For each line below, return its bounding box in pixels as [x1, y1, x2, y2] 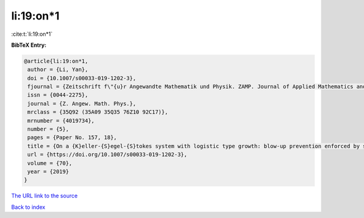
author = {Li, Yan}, [27, 66, 89, 73]
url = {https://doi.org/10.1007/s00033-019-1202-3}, [27, 151, 187, 158]
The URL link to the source [11, 192, 78, 200]
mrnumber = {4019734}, [27, 117, 95, 124]
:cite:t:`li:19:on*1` [11, 30, 53, 38]
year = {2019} [27, 168, 69, 175]
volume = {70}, [27, 160, 73, 166]
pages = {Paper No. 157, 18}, [27, 134, 118, 141]
